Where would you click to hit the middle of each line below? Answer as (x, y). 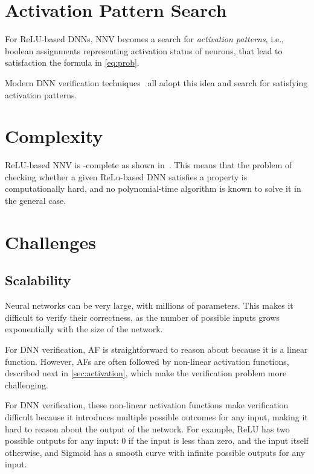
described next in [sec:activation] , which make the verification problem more (146, 373)
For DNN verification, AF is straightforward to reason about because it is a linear (156, 349)
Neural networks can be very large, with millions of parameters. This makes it (149, 305)
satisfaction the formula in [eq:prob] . (72, 62)
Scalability (38, 280)
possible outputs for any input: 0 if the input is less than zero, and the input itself (157, 441)
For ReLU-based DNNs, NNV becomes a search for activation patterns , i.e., (144, 39)
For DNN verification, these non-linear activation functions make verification (147, 405)
